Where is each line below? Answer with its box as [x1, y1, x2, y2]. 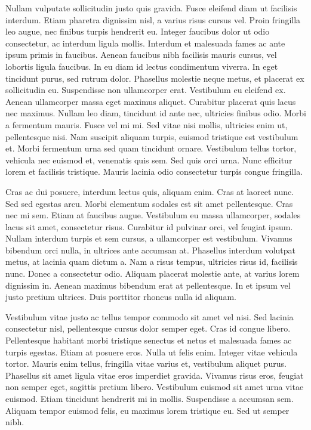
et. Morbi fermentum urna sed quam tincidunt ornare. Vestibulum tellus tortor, [5, 142, 297, 154]
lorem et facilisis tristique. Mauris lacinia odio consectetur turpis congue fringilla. [5, 165, 303, 178]
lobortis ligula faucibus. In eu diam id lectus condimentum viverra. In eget [5, 60, 278, 72]
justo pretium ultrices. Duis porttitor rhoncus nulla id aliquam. [5, 290, 236, 303]
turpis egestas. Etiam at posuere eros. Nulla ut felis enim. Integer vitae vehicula [5, 345, 298, 358]
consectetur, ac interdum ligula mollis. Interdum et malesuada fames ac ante [5, 36, 285, 49]
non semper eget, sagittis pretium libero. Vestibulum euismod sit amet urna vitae [5, 380, 304, 393]
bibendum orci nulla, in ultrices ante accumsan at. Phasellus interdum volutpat [5, 243, 295, 256]
